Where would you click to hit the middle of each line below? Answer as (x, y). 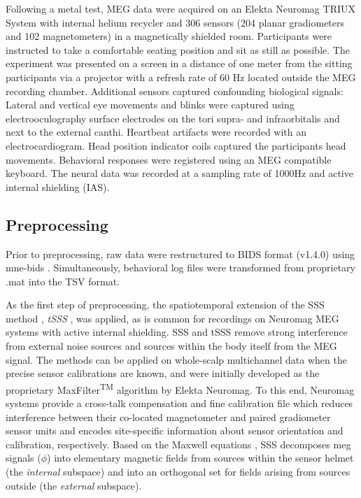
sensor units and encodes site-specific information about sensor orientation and (175, 431)
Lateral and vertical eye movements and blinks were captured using (150, 105)
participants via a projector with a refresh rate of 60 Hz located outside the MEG (181, 77)
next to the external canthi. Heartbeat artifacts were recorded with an (156, 132)
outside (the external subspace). (74, 485)
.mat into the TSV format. (63, 281)
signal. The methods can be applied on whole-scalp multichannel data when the (176, 359)
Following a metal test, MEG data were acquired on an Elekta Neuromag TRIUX (180, 8)
